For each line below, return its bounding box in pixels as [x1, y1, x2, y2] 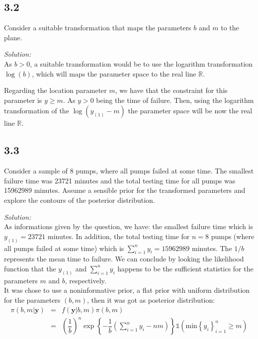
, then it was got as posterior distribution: [87, 295, 215, 305]
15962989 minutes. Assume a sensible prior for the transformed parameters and [4, 185, 246, 195]
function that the [4, 263, 56, 273]
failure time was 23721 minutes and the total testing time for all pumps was [4, 175, 236, 185]
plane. [4, 32, 22, 42]
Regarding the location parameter [4, 85, 107, 95]
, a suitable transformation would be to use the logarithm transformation [30, 58, 253, 69]
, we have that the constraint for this [115, 85, 228, 95]
